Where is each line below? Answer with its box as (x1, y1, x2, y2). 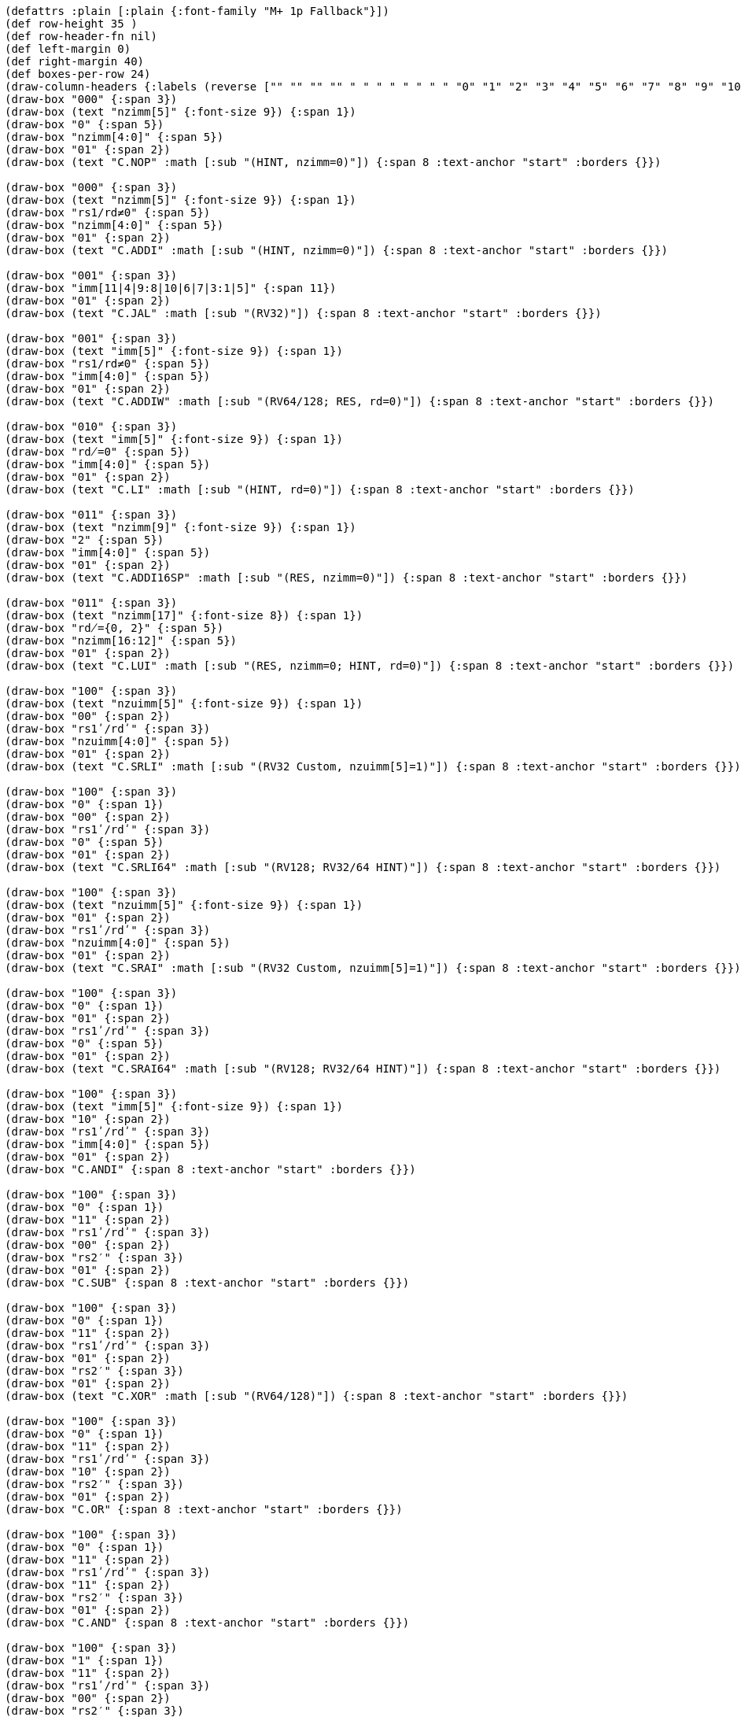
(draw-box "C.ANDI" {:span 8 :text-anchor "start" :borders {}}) (5, 1163, 416, 1176)
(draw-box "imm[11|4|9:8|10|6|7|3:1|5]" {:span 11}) (5, 282, 337, 294)
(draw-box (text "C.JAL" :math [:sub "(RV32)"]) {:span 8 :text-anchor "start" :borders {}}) (5, 307, 602, 319)
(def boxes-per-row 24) (5, 68, 151, 80)
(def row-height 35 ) (5, 17, 138, 30)
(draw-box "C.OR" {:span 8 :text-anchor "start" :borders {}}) (5, 1503, 403, 1516)
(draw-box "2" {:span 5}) (5, 534, 164, 546)
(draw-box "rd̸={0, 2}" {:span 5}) (5, 622, 224, 634)
